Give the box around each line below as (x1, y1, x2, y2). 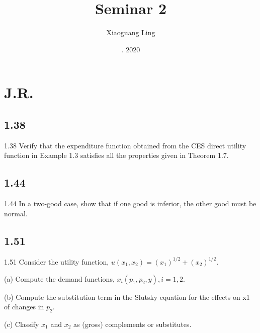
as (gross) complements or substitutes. (73, 318, 192, 329)
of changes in (4, 301, 44, 312)
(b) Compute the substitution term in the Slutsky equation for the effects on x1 (4, 291, 250, 302)
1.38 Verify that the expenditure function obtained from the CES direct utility (4, 140, 246, 150)
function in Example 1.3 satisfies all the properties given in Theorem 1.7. (4, 150, 229, 160)
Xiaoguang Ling (106, 27, 155, 38)
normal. (4, 208, 28, 218)
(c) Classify (4, 318, 39, 329)
